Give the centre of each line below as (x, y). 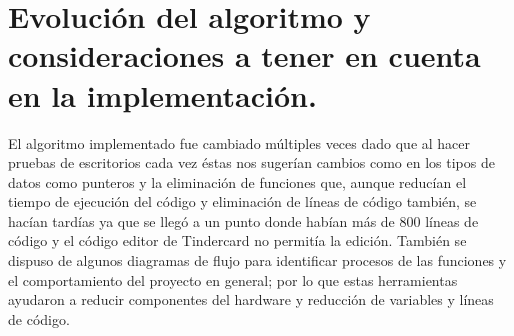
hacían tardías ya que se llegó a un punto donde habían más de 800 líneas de (243, 220)
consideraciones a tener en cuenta (244, 55)
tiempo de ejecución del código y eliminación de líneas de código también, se (242, 201)
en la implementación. (162, 94)
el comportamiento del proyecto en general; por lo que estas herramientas (233, 279)
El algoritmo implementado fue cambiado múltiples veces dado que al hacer (239, 142)
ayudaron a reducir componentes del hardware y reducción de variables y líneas (251, 299)
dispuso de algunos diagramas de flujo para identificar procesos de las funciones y (257, 260)
